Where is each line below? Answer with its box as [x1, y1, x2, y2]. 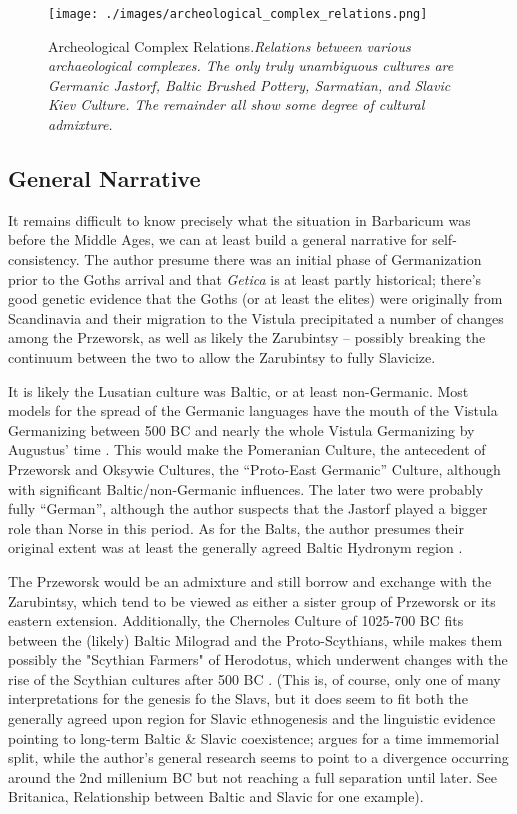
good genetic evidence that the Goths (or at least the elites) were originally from [8, 288, 503, 309]
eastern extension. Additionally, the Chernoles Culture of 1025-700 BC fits [8, 610, 464, 631]
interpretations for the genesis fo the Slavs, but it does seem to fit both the [8, 688, 468, 709]
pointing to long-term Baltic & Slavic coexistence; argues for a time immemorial [8, 727, 500, 748]
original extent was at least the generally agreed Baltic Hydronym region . [8, 537, 463, 558]
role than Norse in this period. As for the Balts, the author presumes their [8, 517, 464, 538]
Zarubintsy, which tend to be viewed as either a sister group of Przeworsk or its [8, 590, 496, 611]
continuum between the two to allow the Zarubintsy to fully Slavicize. [8, 346, 436, 367]
